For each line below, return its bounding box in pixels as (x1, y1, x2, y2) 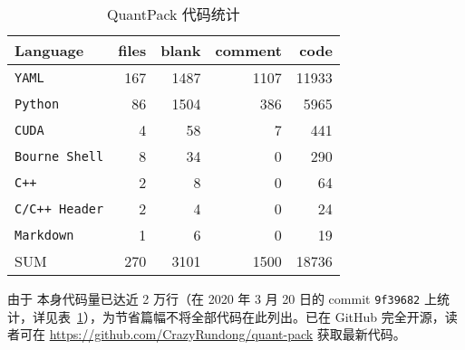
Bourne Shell (15, 148, 104, 164)
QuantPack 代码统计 (106, 4, 240, 24)
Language (15, 40, 84, 61)
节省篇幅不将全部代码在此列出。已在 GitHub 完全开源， (114, 307, 445, 326)
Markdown (15, 227, 74, 242)
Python (15, 96, 60, 111)
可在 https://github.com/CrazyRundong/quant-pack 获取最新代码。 (19, 325, 406, 344)
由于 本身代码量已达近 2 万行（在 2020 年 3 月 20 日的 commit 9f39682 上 (7, 289, 437, 307)
